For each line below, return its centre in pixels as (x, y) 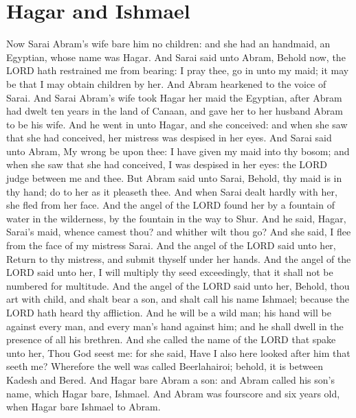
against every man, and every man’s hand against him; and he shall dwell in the (175, 326)
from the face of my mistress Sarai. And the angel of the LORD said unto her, (171, 245)
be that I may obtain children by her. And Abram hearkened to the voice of (166, 83)
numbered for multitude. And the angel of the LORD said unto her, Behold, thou (178, 285)
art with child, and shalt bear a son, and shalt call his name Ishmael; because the (178, 299)
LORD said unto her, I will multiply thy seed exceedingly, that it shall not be (170, 272)
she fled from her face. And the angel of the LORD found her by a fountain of (170, 205)
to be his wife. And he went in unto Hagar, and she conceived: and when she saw (177, 124)
